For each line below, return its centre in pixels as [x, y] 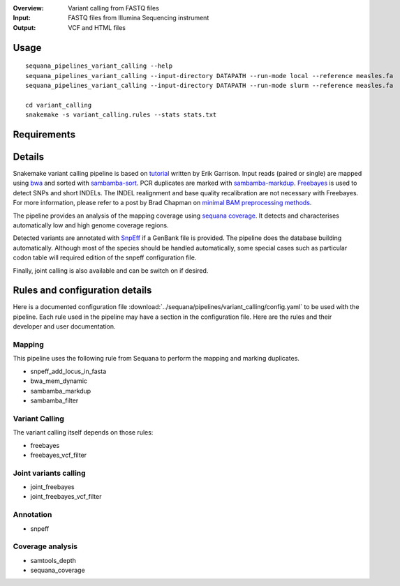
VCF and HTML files [97, 27]
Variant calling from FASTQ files [114, 8]
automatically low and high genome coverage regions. [91, 225]
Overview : [29, 8]
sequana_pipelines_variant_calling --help [99, 66]
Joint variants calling [50, 473]
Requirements [44, 134]
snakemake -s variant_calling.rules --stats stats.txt [121, 115]
